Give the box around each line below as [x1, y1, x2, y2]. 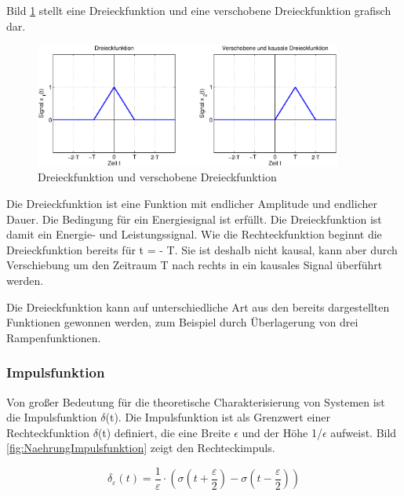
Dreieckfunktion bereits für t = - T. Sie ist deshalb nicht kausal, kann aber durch [6, 241, 398, 257]
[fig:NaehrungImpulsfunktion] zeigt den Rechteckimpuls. [6, 439, 275, 456]
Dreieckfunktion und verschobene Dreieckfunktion [38, 169, 277, 185]
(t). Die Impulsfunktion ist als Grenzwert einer [105, 409, 330, 425]
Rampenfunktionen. [6, 329, 101, 345]
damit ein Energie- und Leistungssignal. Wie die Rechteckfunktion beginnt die [6, 226, 382, 243]
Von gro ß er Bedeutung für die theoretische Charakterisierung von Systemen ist [6, 393, 385, 410]
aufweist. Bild [330, 424, 397, 440]
